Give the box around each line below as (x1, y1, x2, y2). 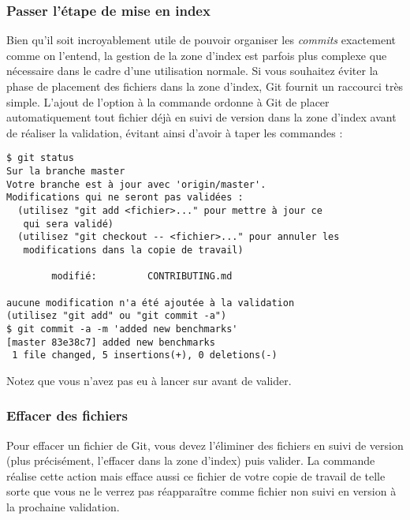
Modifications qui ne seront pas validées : (6, 192, 244, 204)
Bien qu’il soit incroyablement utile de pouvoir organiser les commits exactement (6, 32, 396, 48)
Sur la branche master (6, 166, 125, 178)
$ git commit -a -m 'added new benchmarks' (6, 323, 238, 335)
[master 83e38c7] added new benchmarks (6, 336, 215, 348)
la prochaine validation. (6, 499, 120, 515)
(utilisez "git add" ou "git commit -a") (6, 310, 227, 322)
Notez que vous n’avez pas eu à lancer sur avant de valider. (6, 372, 292, 388)
